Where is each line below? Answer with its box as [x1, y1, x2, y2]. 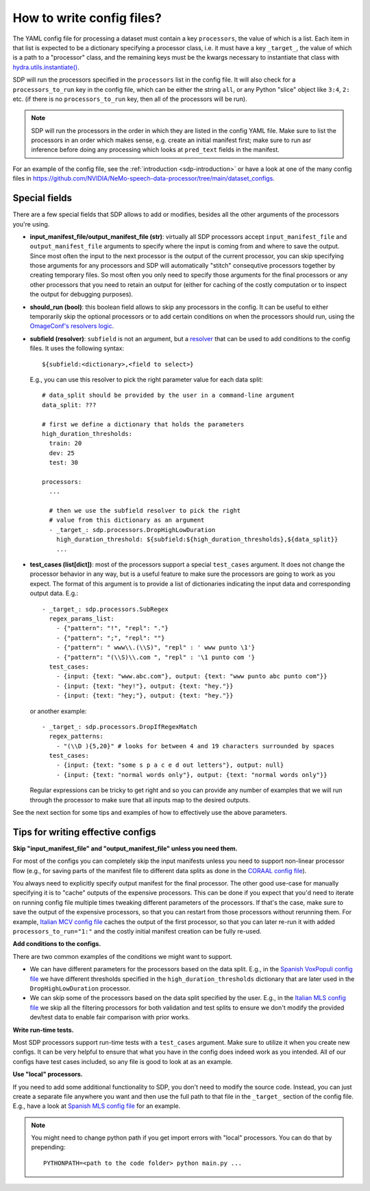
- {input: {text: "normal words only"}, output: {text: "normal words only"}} [56, 771, 328, 778]
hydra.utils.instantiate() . [12, 62, 79, 71]
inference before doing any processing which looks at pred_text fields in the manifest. [31, 146, 280, 154]
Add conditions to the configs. [12, 940, 101, 948]
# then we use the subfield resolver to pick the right [49, 507, 241, 515]
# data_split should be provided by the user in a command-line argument [42, 391, 295, 400]
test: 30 [49, 459, 79, 467]
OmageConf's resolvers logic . [29, 322, 114, 330]
